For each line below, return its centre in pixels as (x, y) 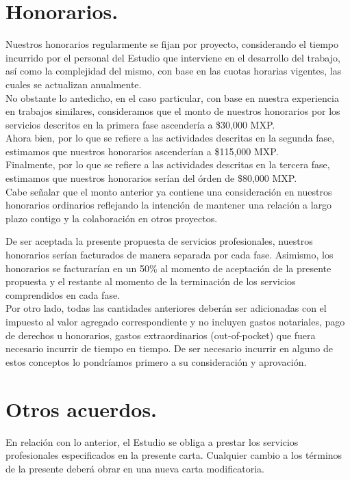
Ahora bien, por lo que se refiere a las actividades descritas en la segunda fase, (170, 138)
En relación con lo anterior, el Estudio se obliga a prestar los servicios (152, 441)
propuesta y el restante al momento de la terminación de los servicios (151, 281)
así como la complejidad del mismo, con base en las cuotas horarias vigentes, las (174, 71)
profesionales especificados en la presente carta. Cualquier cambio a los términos (174, 455)
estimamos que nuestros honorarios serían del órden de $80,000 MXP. (151, 178)
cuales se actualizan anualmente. (74, 84)
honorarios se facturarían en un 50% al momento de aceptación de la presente (168, 268)
